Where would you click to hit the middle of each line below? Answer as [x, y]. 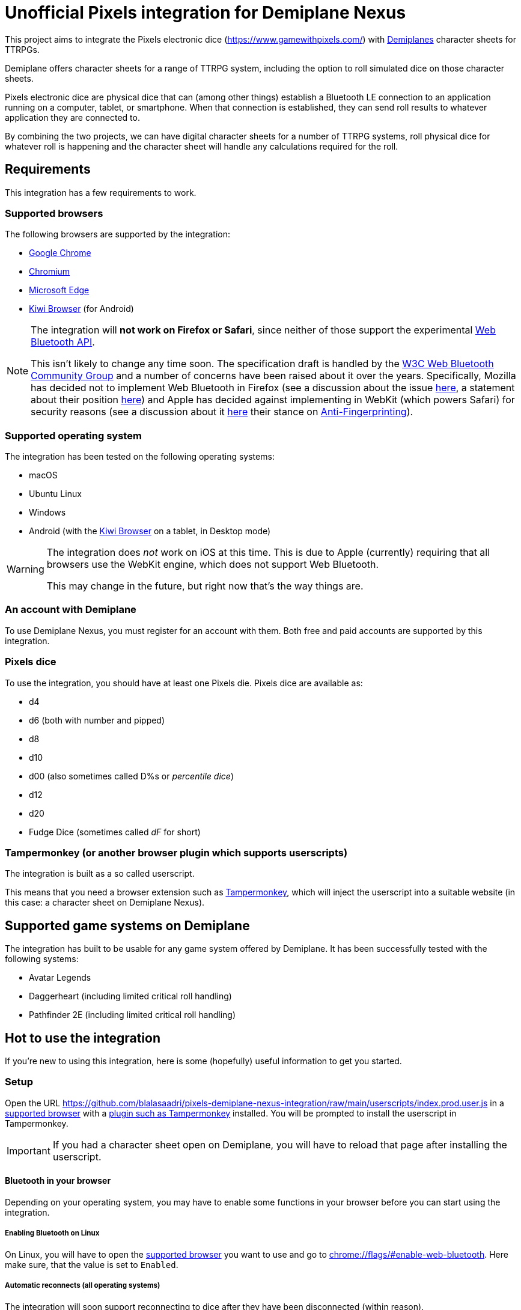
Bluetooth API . [63, 342]
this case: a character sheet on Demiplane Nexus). [105, 903]
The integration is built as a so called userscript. [100, 874]
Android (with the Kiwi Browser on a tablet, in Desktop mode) [150, 531]
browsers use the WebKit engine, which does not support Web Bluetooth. [213, 565]
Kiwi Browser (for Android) [81, 309]
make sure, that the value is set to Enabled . [92, 1264]
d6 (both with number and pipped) [97, 720]
